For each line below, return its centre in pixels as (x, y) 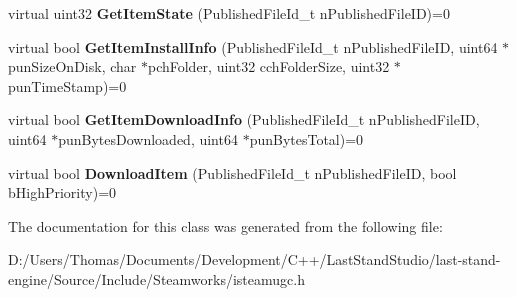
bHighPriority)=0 (62, 192)
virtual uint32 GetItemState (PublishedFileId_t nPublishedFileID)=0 (229, 13)
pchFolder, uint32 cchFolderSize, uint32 (268, 66)
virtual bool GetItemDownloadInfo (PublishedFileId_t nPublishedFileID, (244, 119)
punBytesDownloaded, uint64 (148, 138)
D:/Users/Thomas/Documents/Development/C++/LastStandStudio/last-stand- (254, 259)
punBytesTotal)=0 (306, 138)
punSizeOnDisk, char (72, 66)
